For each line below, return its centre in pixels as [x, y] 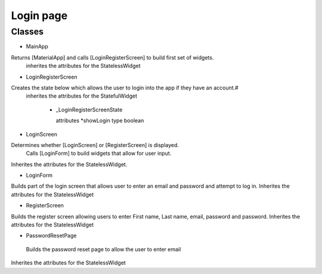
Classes [27, 32]
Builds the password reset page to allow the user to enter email [103, 249]
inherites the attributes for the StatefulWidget [81, 96]
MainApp [37, 46]
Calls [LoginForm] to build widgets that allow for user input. [99, 153]
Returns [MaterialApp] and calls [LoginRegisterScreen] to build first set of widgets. [112, 57]
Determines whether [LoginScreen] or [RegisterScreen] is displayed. [95, 145]
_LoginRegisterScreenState [89, 110]
